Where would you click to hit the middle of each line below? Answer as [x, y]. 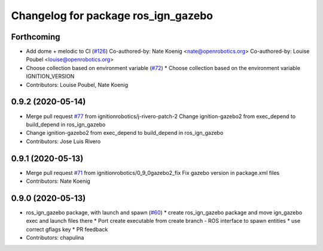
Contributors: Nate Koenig [58, 181]
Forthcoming [36, 37]
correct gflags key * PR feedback [67, 229]
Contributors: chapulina [55, 238]
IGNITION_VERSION [50, 76]
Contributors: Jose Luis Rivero [63, 141]
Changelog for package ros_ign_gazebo [112, 16]
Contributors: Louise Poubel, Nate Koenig [77, 84]
